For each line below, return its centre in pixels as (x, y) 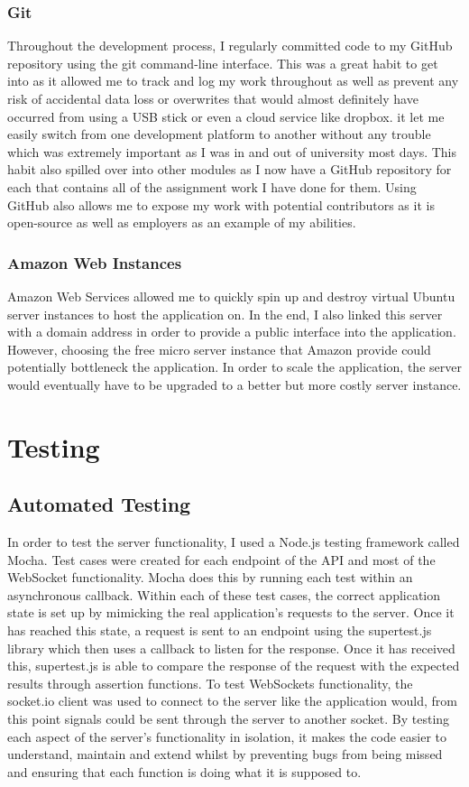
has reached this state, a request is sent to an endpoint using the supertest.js (220, 630)
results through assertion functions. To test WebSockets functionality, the (210, 683)
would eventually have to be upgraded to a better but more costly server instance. (234, 384)
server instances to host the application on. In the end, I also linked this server (225, 314)
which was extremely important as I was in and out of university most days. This (232, 151)
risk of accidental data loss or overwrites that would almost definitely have (213, 98)
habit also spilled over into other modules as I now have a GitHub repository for (230, 169)
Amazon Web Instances (95, 262)
